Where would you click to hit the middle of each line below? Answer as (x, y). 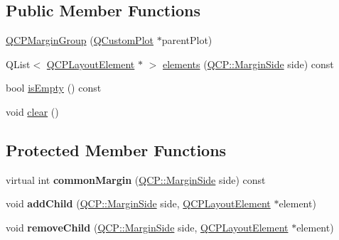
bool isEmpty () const (54, 88)
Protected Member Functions (116, 149)
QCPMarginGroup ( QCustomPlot (80, 40)
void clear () (32, 111)
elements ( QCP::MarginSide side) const (248, 64)
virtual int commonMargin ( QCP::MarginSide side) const (136, 179)
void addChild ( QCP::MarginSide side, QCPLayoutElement (138, 203)
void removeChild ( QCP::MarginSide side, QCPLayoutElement (147, 227)
